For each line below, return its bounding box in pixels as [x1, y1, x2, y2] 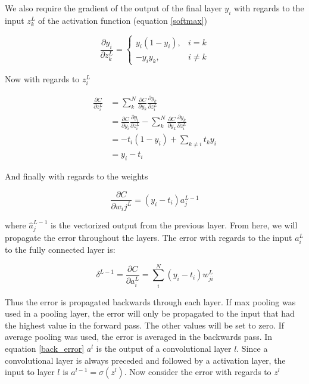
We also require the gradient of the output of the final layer [5, 2, 222, 14]
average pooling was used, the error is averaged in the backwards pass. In [5, 330, 273, 343]
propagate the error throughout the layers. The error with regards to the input [5, 231, 292, 243]
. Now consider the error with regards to [124, 366, 271, 378]
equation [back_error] [5, 342, 85, 355]
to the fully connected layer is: [5, 243, 116, 255]
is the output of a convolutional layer [96, 342, 232, 355]
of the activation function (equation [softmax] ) [38, 14, 208, 26]
